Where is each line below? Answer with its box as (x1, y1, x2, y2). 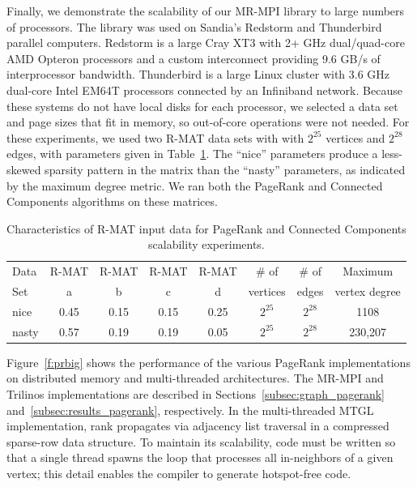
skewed (6, 160, 41, 177)
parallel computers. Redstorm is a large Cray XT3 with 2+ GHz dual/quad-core (6, 34, 405, 51)
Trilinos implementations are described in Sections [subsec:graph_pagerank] (6, 385, 385, 402)
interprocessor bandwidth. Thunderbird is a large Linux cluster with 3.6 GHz (6, 66, 390, 83)
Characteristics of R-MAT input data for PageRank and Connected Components (6, 220, 406, 237)
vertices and (326, 129, 385, 146)
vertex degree (334, 283, 401, 299)
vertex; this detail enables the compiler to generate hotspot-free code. (6, 464, 351, 481)
